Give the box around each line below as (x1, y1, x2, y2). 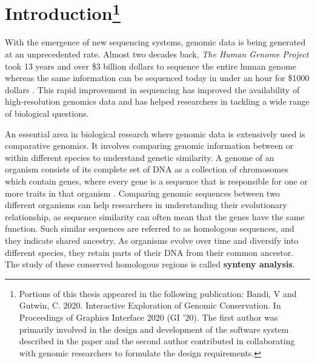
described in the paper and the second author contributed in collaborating (19, 335, 295, 347)
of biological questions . (5, 107, 89, 120)
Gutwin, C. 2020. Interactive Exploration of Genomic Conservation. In (19, 299, 281, 312)
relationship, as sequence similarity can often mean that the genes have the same (5, 210, 305, 223)
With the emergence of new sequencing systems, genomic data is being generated (5, 36, 306, 48)
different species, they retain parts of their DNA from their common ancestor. (5, 246, 294, 258)
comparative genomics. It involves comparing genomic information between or (5, 139, 294, 152)
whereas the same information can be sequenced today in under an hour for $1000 (5, 71, 310, 84)
